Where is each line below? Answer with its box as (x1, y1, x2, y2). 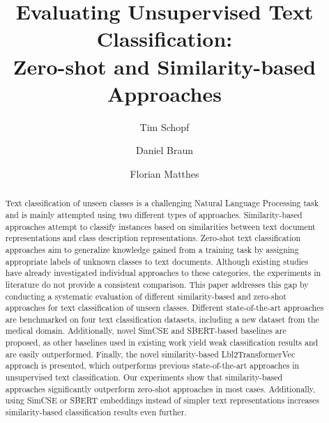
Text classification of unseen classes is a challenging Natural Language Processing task (5, 197, 319, 209)
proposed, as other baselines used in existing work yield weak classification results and (5, 337, 319, 348)
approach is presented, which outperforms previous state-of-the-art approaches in (5, 360, 300, 371)
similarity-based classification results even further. (5, 406, 187, 418)
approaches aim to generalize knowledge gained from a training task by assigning (5, 243, 299, 255)
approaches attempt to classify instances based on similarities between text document (5, 220, 316, 232)
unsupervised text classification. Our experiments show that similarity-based (5, 371, 283, 383)
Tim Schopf (139, 119, 190, 134)
